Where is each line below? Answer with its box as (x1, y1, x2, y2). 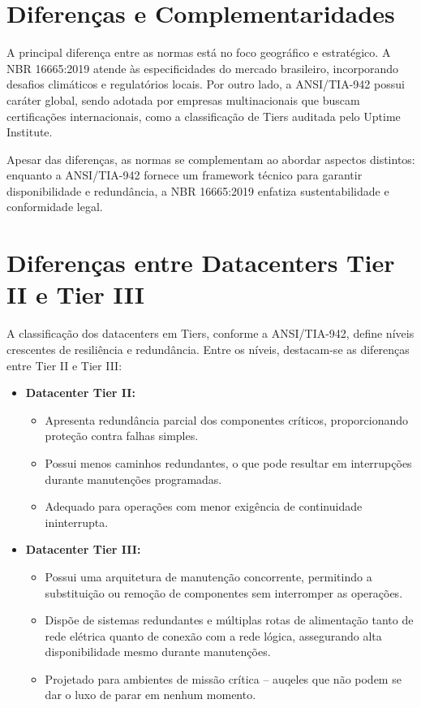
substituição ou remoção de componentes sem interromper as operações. (45, 584, 403, 601)
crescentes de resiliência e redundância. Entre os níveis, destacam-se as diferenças (6, 340, 410, 357)
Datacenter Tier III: (25, 541, 141, 558)
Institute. (6, 123, 53, 140)
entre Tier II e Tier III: (6, 356, 122, 373)
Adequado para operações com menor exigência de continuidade (45, 498, 363, 515)
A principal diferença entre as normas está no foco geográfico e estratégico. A (6, 44, 391, 61)
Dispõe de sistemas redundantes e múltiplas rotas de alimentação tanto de (45, 611, 414, 628)
